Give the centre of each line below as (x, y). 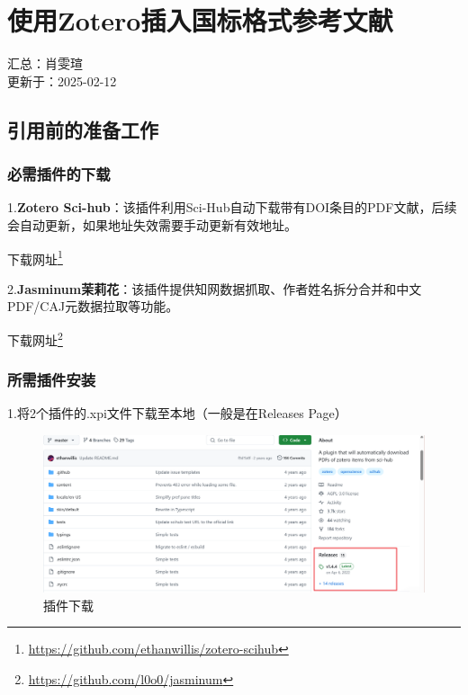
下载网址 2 (35, 338)
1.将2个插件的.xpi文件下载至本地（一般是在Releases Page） (177, 413)
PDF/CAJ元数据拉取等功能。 (93, 306)
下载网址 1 (35, 257)
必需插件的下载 (59, 174)
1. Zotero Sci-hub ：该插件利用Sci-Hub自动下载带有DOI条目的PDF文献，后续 (232, 207)
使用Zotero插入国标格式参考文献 (200, 20)
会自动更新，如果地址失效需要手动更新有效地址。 (152, 224)
